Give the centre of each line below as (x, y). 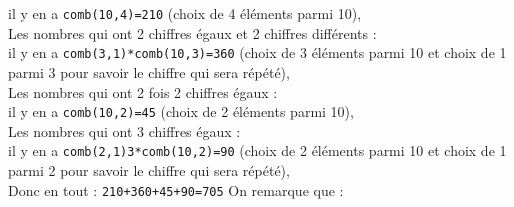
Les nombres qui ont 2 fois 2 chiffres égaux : (143, 91)
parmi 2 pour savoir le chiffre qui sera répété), (149, 170)
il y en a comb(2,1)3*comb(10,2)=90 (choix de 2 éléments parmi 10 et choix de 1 (257, 150)
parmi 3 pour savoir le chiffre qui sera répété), (149, 71)
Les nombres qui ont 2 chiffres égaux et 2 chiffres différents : (192, 32)
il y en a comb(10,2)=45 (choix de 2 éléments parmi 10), (181, 111)
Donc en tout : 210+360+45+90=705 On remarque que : (176, 189)
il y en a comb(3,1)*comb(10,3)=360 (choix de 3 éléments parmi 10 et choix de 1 (257, 52)
